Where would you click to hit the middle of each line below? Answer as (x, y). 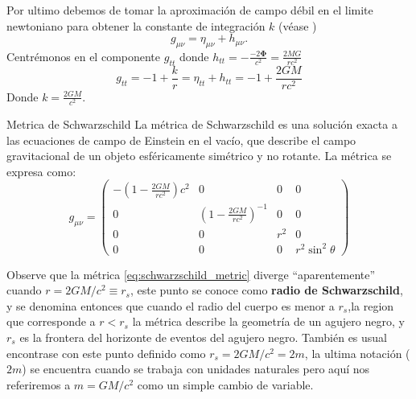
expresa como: (41, 171)
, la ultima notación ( (357, 353)
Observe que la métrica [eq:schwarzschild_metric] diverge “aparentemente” (191, 274)
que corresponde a (51, 321)
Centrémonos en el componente (84, 56)
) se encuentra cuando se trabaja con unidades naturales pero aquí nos (196, 369)
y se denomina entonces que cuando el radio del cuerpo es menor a (171, 305)
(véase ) (298, 25)
